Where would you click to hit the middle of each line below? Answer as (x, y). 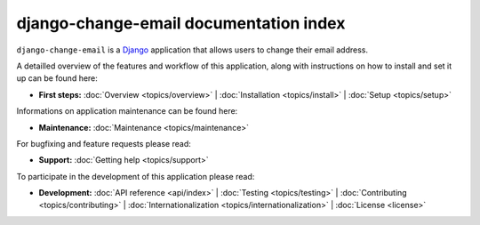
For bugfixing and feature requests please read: (104, 143)
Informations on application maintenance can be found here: (127, 111)
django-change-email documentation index (181, 23)
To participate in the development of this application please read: (136, 176)
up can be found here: (57, 78)
